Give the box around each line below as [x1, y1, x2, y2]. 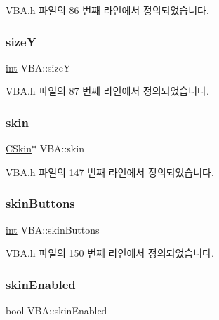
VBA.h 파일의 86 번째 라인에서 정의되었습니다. [6, 3, 209, 17]
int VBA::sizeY [6, 60, 71, 74]
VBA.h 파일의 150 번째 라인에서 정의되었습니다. [6, 246, 214, 260]
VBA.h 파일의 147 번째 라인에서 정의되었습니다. [6, 164, 214, 179]
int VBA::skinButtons [6, 222, 100, 236]
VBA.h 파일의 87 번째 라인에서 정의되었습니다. [6, 84, 209, 98]
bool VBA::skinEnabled [6, 303, 107, 318]
